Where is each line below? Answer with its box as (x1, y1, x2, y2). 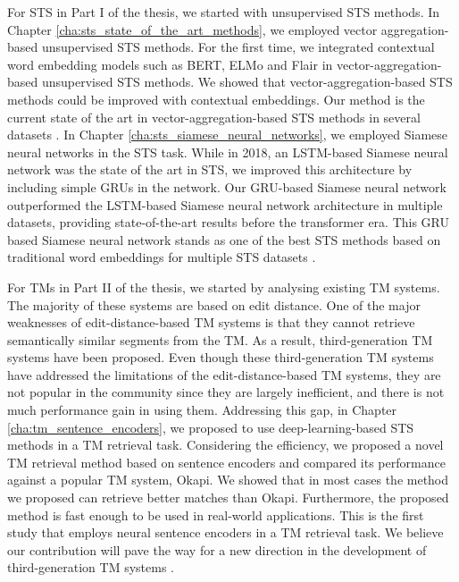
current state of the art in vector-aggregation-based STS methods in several (7, 107, 421, 126)
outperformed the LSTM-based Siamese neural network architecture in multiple (7, 195, 443, 214)
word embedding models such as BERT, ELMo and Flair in (7, 55, 333, 73)
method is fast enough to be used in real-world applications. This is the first (7, 505, 424, 524)
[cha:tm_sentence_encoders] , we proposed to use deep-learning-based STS (7, 418, 414, 436)
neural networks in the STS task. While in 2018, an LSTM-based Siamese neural (7, 142, 448, 161)
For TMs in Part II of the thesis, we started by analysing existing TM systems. (7, 277, 440, 296)
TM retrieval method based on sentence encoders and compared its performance (7, 452, 446, 471)
